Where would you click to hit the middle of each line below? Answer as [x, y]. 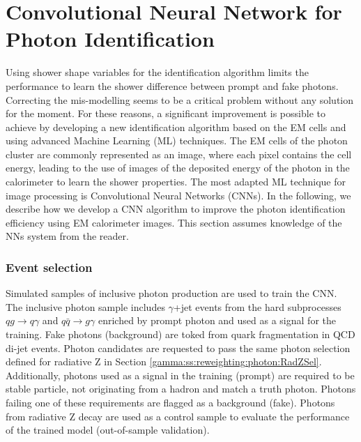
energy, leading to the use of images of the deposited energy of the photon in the [178, 168]
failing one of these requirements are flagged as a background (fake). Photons [170, 402]
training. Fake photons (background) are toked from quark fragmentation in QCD [180, 334]
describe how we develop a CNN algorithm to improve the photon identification [176, 209]
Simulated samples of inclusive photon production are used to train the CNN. [171, 293]
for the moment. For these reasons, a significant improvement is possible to [166, 113]
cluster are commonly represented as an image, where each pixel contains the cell [179, 154]
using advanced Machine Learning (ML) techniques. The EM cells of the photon [177, 140]
